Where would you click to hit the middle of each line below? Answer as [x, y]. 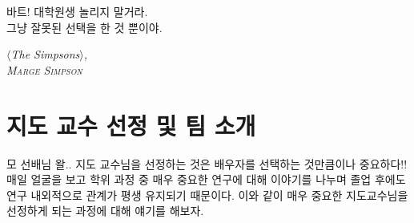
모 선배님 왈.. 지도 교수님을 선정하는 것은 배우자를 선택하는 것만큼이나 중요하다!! [207, 163]
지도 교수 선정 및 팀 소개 [131, 125]
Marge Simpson [44, 69]
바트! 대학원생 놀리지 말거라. [77, 11]
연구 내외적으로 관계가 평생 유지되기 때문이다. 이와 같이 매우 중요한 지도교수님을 [207, 195]
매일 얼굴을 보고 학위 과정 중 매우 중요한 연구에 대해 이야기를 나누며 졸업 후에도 [206, 179]
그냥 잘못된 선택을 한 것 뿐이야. [84, 27]
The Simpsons [45, 54]
